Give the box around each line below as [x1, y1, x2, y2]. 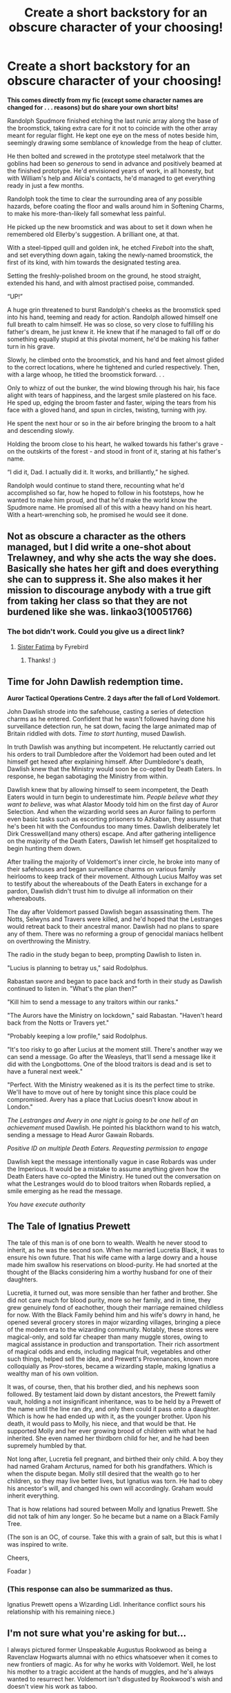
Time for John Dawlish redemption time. [7, 676, 184, 688]
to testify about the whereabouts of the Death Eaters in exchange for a [7, 880, 208, 888]
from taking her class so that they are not [7, 595, 188, 607]
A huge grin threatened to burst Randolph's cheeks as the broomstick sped [7, 305, 221, 313]
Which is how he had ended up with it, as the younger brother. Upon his [7, 1412, 211, 1420]
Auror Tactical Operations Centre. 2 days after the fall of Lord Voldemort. [7, 694, 221, 702]
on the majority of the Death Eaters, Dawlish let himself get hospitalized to [7, 837, 218, 845]
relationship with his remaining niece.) [7, 1607, 115, 1616]
